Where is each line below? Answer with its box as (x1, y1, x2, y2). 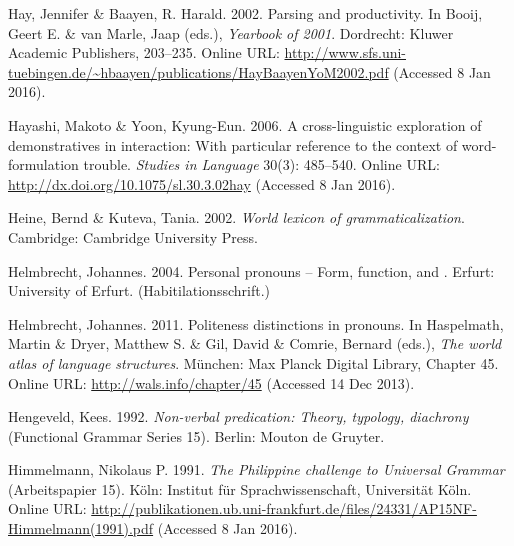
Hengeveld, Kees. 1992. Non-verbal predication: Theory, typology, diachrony (8, 406, 469, 427)
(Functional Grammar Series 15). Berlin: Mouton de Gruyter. (8, 425, 385, 446)
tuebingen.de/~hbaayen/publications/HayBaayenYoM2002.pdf (8, 61, 389, 82)
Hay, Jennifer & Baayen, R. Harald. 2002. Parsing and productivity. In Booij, (8, 3, 483, 23)
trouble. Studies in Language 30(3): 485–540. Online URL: (83, 154, 440, 175)
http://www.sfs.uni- (284, 42, 407, 63)
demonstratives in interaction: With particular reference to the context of (8, 134, 458, 155)
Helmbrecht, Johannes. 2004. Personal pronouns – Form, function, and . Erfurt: (8, 260, 495, 281)
